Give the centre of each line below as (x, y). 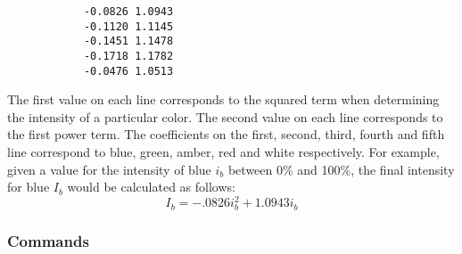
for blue (29, 187)
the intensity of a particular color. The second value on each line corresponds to (225, 116)
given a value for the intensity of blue (109, 169)
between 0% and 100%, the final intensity (341, 169)
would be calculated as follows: (151, 187)
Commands (48, 241)
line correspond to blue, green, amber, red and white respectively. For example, (223, 152)
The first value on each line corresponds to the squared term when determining (223, 99)
